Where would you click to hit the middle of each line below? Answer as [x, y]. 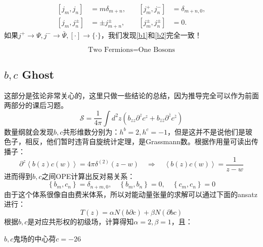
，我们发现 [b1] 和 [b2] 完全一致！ [151, 35]
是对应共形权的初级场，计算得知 [81, 221]
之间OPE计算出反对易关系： [88, 176]
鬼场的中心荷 [35, 238]
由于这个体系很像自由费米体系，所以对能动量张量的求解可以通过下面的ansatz [131, 194]
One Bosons [157, 50]
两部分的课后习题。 [36, 105]
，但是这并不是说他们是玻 [210, 131]
